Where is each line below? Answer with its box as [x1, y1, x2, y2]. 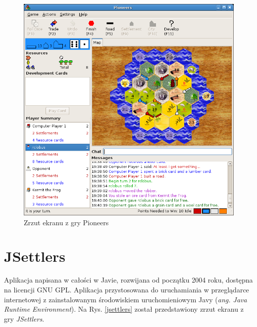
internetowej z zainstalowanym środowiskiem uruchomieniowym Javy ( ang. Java [4, 294, 247, 304]
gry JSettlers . [4, 313, 45, 324]
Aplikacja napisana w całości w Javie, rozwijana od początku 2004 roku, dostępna [4, 275, 253, 285]
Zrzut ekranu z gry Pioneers [24, 217, 109, 227]
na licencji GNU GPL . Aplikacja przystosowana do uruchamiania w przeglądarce [4, 284, 249, 294]
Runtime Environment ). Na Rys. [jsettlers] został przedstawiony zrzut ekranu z [4, 304, 244, 314]
